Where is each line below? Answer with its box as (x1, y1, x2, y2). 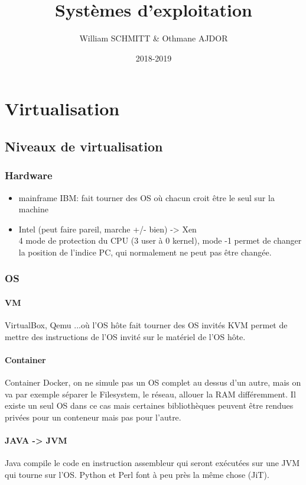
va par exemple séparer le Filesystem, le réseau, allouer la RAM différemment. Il (5, 387, 296, 400)
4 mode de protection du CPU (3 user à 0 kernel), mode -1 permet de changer (18, 234, 302, 247)
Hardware (5, 168, 53, 183)
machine (18, 203, 48, 215)
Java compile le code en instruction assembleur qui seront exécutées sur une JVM (5, 457, 300, 469)
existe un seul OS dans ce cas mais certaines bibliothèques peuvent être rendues (5, 399, 294, 412)
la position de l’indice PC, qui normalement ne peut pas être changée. (18, 245, 272, 258)
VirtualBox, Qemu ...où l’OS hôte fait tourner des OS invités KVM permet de (5, 319, 288, 331)
